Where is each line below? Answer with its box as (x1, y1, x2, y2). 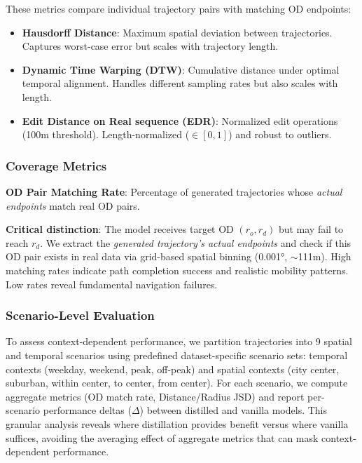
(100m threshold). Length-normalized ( (22, 127, 190, 142)
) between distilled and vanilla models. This (139, 403, 328, 417)
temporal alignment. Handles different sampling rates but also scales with (22, 76, 338, 90)
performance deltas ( (43, 403, 132, 417)
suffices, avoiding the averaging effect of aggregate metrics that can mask (6, 430, 319, 445)
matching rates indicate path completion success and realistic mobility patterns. (6, 262, 349, 277)
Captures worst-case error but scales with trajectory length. (22, 39, 279, 53)
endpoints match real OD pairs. (6, 198, 140, 213)
